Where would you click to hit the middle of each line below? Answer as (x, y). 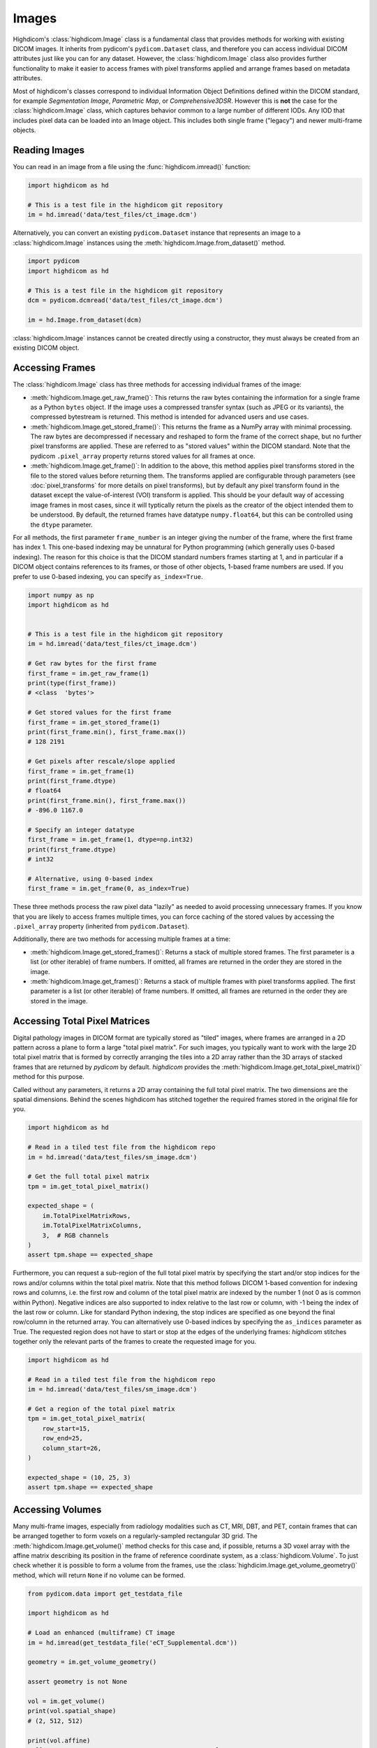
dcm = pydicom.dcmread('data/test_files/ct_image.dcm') (125, 300)
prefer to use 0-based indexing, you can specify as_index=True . (108, 576)
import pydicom (53, 261)
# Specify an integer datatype (81, 830)
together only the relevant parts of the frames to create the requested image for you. (135, 1342)
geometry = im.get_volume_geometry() (92, 1662)
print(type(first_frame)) (72, 683)
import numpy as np (61, 595)
